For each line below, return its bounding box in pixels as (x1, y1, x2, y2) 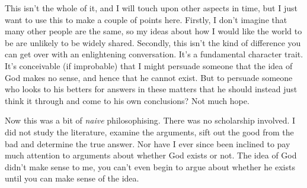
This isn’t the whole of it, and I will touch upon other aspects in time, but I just (5, 2, 298, 14)
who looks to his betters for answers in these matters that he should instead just (5, 83, 298, 95)
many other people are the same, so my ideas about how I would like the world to (5, 25, 302, 37)
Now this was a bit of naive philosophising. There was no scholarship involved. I (5, 114, 296, 127)
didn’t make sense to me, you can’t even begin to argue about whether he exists (5, 160, 295, 173)
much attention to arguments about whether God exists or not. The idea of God (5, 149, 297, 161)
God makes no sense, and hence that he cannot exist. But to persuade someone (5, 71, 293, 83)
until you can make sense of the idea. (5, 172, 139, 184)
